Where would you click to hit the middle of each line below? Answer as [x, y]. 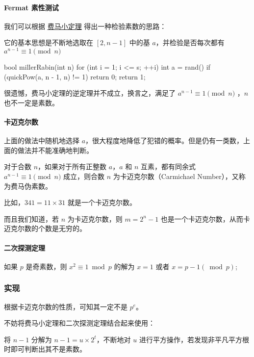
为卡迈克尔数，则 [95, 218]
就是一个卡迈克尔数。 [102, 202]
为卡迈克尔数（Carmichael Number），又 [176, 176]
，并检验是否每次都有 [190, 42]
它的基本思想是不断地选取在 [49, 42]
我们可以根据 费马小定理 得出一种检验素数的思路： [85, 26]
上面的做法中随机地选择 [42, 140]
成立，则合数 [84, 176]
